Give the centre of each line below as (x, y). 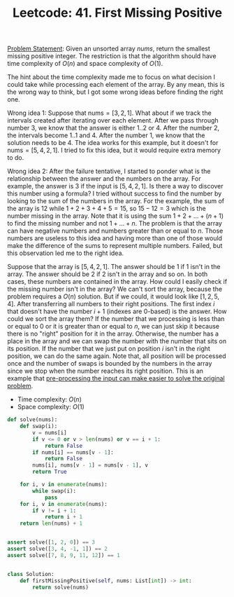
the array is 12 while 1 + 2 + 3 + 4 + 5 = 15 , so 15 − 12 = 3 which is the (107, 209)
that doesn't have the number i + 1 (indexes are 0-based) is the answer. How (117, 311)
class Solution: (31, 574)
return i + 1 (63, 517)
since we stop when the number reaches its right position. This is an (105, 371)
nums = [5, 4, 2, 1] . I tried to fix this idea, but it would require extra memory (114, 150)
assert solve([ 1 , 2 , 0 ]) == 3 (51, 542)
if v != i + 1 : (54, 510)
